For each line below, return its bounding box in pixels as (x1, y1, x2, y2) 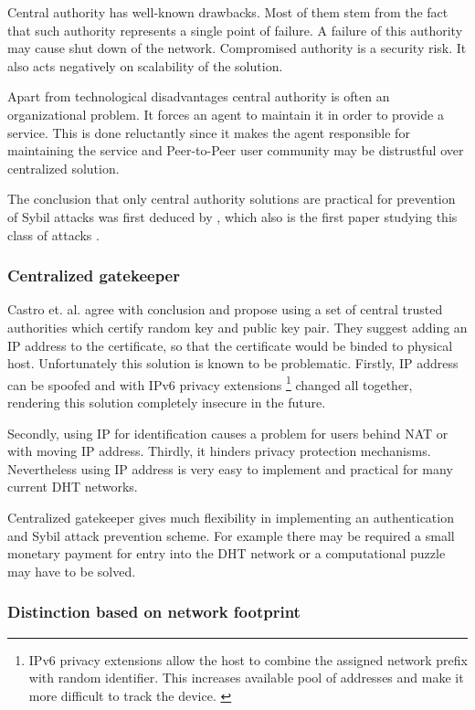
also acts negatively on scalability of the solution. (7, 56, 283, 75)
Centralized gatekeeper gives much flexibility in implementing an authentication (7, 507, 454, 526)
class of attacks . (7, 225, 100, 244)
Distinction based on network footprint (7, 600, 301, 623)
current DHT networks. (7, 477, 138, 496)
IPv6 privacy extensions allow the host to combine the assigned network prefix (28, 650, 468, 669)
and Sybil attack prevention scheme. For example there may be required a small (7, 525, 455, 545)
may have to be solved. (7, 561, 136, 580)
